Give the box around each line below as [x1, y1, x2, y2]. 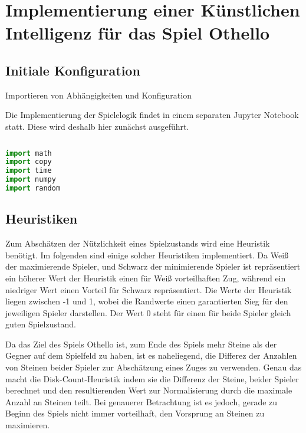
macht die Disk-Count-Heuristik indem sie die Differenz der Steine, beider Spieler [5, 372, 299, 385]
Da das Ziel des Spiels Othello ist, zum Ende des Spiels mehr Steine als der [5, 337, 277, 350]
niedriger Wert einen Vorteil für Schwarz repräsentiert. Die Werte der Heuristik [5, 283, 292, 296]
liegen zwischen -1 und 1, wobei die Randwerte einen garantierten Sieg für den [5, 295, 288, 307]
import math [5, 149, 52, 158]
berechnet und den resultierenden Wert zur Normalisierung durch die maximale [5, 384, 292, 396]
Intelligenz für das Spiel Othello [5, 21, 270, 45]
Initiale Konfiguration [5, 61, 140, 79]
